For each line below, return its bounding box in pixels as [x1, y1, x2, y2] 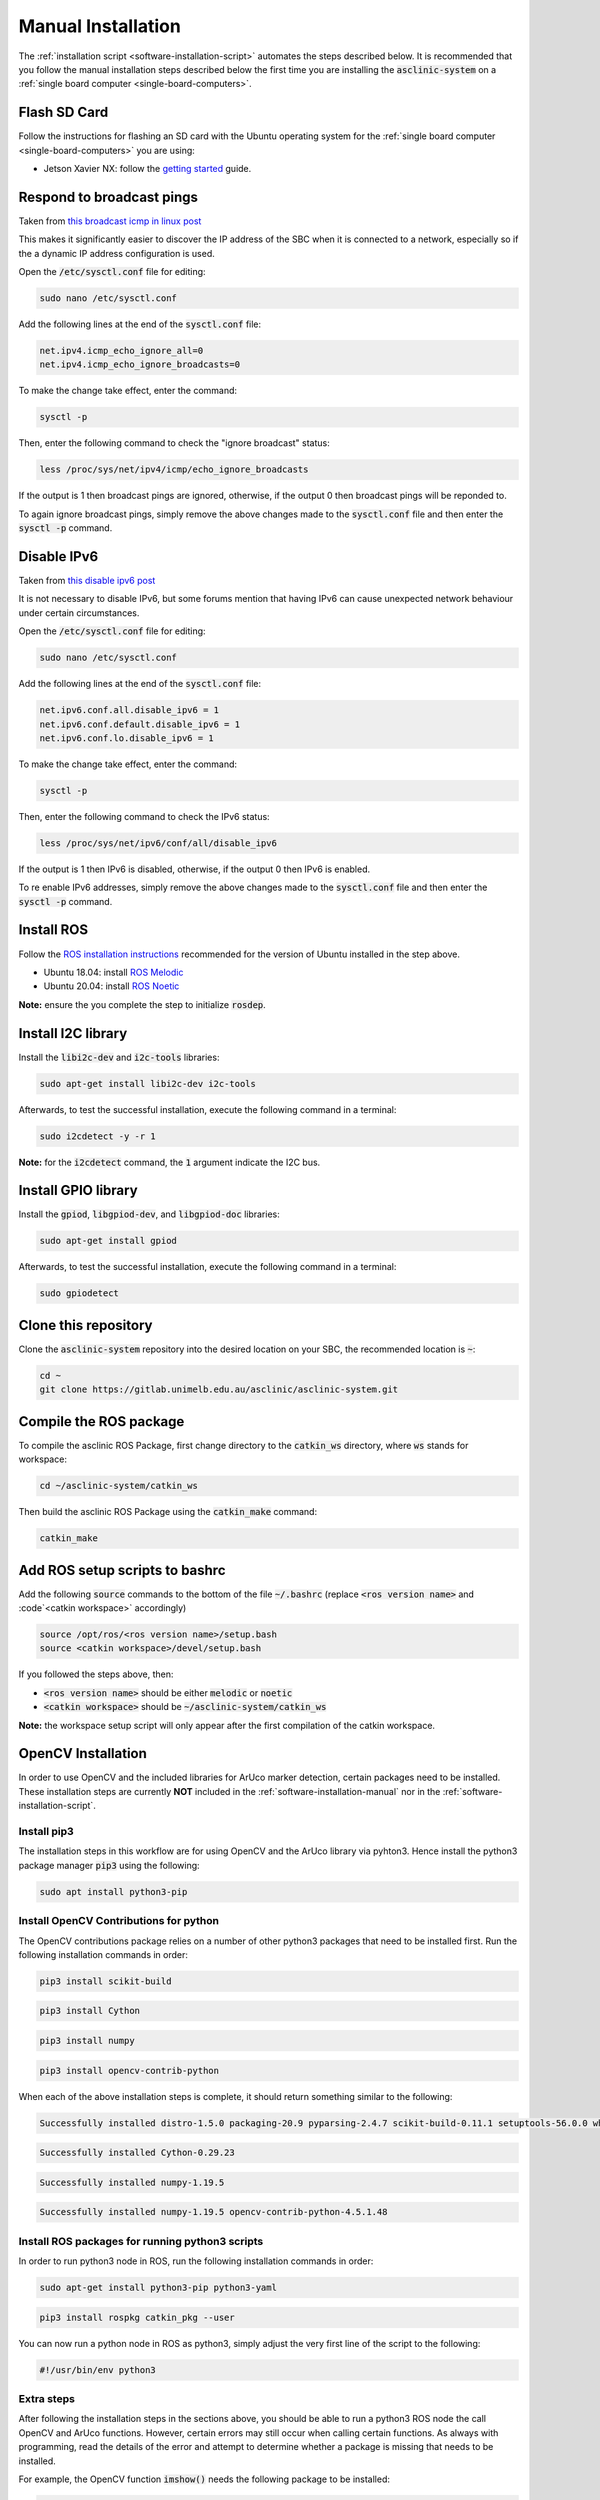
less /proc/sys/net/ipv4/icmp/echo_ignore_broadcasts [39, 464, 309, 475]
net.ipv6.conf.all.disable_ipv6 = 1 [39, 705, 220, 716]
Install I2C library [18, 1025, 128, 1042]
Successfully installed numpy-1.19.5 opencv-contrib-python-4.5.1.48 [39, 2206, 388, 2218]
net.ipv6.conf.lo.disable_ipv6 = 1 [39, 732, 214, 744]
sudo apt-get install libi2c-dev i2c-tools [39, 1078, 257, 1089]
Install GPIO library [18, 1182, 139, 1199]
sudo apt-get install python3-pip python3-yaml [39, 2282, 277, 2294]
